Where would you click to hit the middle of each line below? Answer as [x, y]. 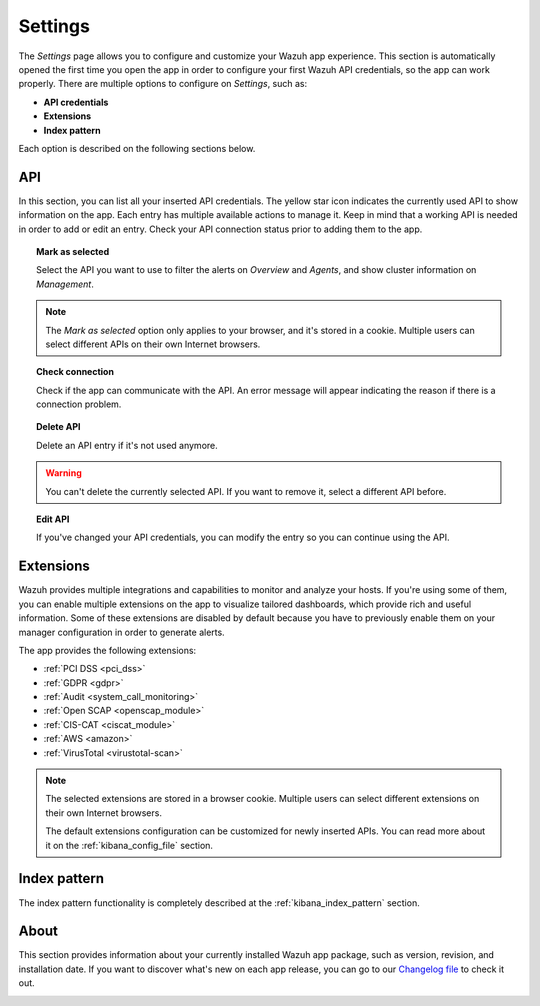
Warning [63, 473]
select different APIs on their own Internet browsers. [153, 344]
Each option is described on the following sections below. [137, 148]
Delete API [58, 427]
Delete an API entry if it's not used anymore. [127, 445]
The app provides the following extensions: [107, 650]
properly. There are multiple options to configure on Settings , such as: [163, 84]
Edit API [53, 519]
